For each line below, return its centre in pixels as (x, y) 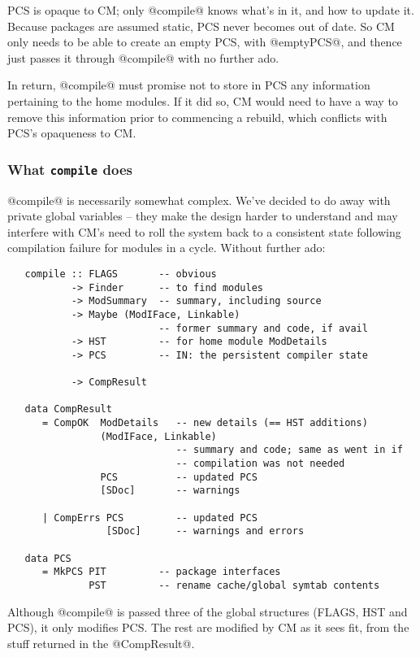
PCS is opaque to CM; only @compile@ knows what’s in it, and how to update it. (211, 10)
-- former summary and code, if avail (263, 328)
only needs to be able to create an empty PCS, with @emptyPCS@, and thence (205, 42)
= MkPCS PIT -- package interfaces (161, 572)
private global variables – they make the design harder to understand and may (203, 216)
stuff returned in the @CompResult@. (101, 643)
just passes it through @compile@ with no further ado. (143, 57)
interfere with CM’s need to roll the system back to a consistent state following (204, 231)
